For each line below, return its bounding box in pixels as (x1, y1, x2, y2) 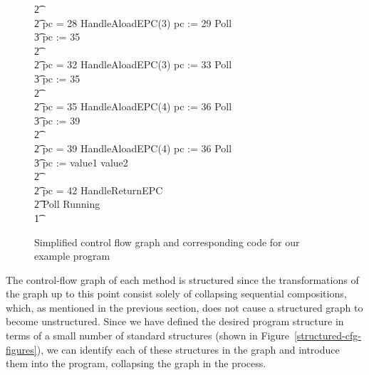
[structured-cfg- (293, 328, 361, 343)
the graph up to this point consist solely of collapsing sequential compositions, (6, 286, 347, 301)
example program (34, 248, 110, 263)
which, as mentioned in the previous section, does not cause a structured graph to (6, 300, 363, 315)
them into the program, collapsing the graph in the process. (6, 356, 266, 371)
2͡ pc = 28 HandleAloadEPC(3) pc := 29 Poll (34, 15, 232, 30)
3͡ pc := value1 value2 (34, 154, 128, 169)
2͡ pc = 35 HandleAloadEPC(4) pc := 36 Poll (34, 99, 232, 114)
